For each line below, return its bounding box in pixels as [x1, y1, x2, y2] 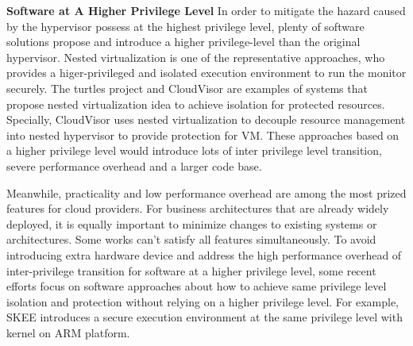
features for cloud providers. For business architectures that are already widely [6, 200, 389, 217]
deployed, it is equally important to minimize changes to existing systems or [6, 215, 377, 232]
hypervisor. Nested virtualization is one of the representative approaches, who [6, 48, 385, 65]
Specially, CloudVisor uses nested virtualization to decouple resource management [6, 111, 406, 128]
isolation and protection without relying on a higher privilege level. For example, [6, 293, 399, 309]
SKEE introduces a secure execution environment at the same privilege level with [6, 309, 403, 325]
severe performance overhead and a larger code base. [6, 157, 262, 174]
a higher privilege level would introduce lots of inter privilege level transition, [6, 142, 382, 159]
